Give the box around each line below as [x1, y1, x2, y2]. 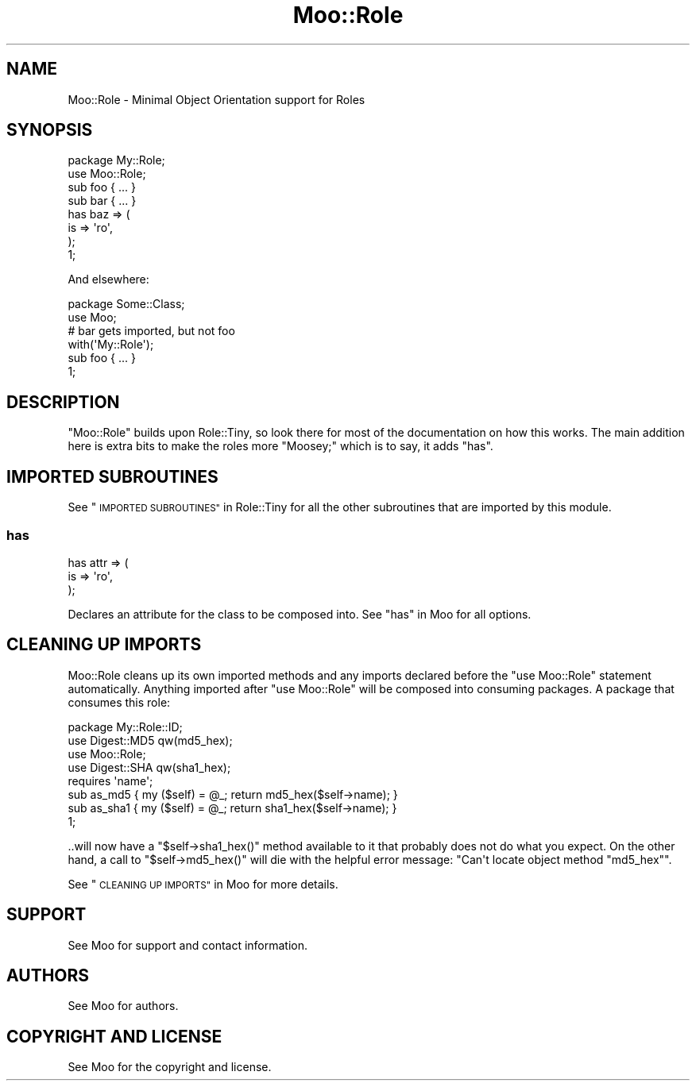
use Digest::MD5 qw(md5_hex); [68, 733, 233, 747]
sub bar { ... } [68, 194, 137, 208]
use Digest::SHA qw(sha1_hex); [68, 760, 231, 774]
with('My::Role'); [68, 337, 154, 352]
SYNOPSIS [6, 120, 93, 141]
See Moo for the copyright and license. [68, 1060, 272, 1074]
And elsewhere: [68, 272, 149, 287]
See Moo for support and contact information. [68, 938, 308, 952]
